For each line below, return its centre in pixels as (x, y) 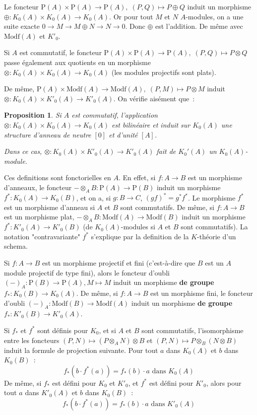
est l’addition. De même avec (199, 26)
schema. (16, 246)
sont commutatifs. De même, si (167, 207)
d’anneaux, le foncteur (38, 187)
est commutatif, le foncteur (61, 52)
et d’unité (123, 134)
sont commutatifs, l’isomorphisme (193, 330)
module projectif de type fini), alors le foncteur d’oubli (87, 272)
